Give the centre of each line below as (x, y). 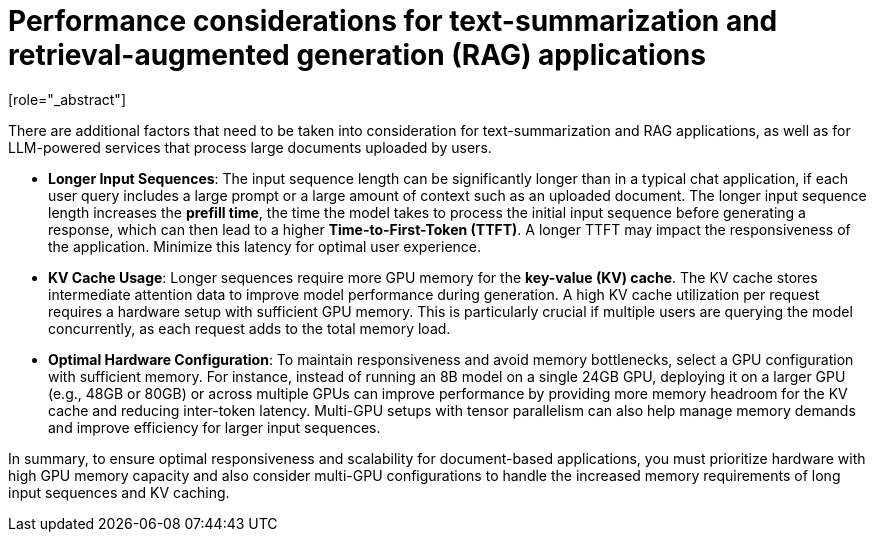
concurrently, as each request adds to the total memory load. (249, 328)
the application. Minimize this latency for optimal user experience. (265, 246)
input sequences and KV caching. (119, 492)
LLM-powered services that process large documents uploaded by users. (250, 147)
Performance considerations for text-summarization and (393, 21)
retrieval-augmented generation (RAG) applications (357, 55)
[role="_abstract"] (67, 99)
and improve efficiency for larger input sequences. (214, 427)
